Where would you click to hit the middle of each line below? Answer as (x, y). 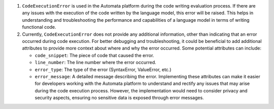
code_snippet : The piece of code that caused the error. (94, 55)
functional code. (39, 27)
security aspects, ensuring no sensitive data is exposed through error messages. (119, 98)
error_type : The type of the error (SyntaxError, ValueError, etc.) (103, 69)
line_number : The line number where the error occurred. (96, 63)
